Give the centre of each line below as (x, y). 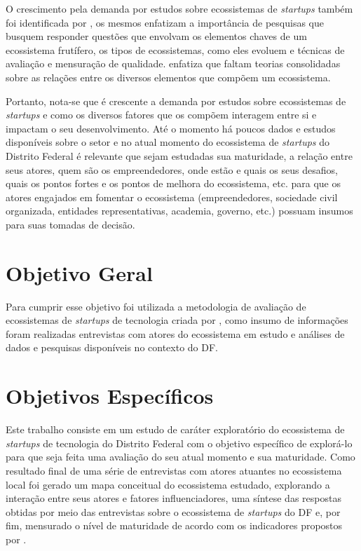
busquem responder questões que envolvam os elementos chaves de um (156, 36)
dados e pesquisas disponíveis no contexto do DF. (112, 347)
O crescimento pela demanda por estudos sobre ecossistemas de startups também (179, 8)
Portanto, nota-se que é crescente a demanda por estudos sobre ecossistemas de (176, 101)
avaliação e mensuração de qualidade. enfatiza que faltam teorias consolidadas (173, 63)
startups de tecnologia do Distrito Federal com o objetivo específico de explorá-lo (179, 443)
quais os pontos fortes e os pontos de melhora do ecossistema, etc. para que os (173, 183)
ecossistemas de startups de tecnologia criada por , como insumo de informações (177, 320)
